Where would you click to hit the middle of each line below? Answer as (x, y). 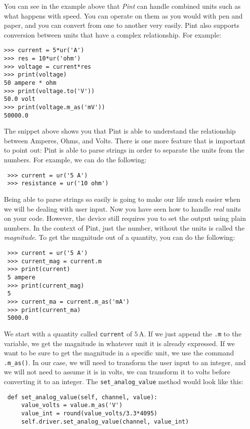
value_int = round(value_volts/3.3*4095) (89, 413)
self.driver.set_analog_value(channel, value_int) (105, 421)
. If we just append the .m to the (193, 333)
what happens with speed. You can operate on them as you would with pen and (123, 15)
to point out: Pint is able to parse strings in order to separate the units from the (124, 150)
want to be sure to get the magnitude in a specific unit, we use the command (119, 353)
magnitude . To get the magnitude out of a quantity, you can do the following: (120, 237)
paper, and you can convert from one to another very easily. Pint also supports (122, 25)
